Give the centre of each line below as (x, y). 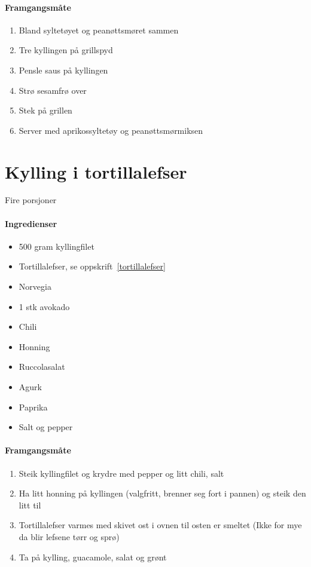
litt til (30, 505)
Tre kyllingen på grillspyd (66, 50)
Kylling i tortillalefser (96, 171)
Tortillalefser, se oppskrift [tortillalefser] (92, 266)
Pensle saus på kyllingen (63, 70)
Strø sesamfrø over (53, 90)
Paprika (33, 407)
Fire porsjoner (31, 200)
